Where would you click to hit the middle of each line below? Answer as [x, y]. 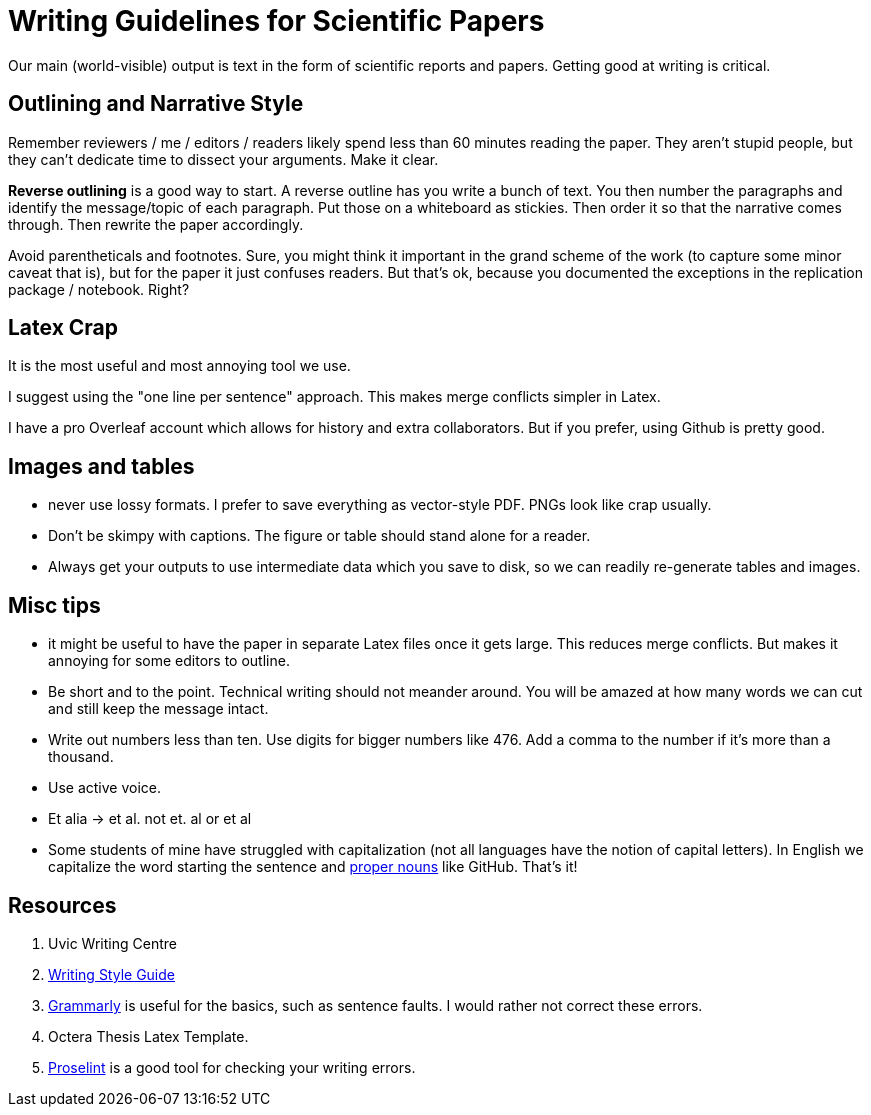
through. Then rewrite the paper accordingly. [156, 224]
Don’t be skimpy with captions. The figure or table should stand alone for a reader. [319, 536]
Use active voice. [105, 788]
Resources [62, 905]
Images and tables [101, 466]
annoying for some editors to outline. [169, 661]
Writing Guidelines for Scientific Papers [276, 21]
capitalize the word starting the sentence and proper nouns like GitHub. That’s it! [313, 867]
